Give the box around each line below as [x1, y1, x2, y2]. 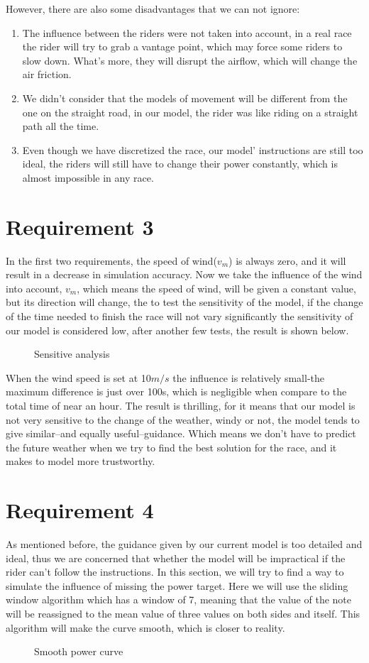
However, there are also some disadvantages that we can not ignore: [6, 1, 300, 16]
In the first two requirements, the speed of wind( [6, 253, 217, 268]
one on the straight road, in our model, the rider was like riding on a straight [22, 104, 358, 119]
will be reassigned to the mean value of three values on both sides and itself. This [6, 606, 360, 621]
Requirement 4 [6, 495, 154, 525]
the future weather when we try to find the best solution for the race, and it [6, 439, 337, 454]
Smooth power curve [34, 644, 123, 659]
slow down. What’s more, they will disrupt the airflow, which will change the [22, 53, 358, 67]
